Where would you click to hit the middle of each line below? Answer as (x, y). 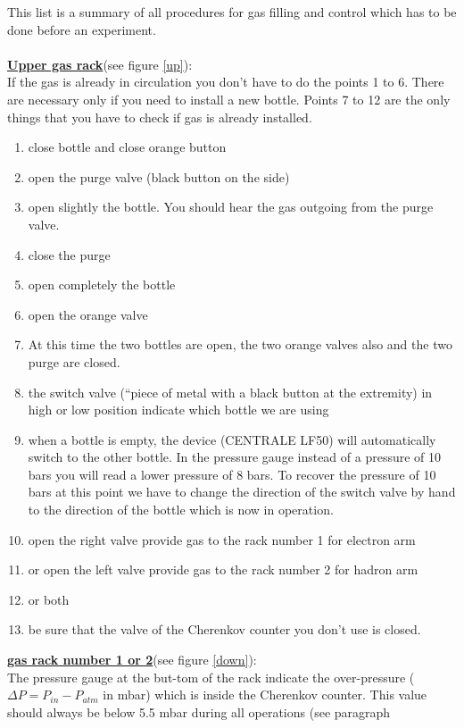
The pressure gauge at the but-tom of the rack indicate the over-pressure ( (211, 677)
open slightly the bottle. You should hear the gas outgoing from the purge (231, 207)
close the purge (69, 254)
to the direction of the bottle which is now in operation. (181, 510)
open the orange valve (88, 314)
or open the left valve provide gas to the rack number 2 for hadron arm (223, 569)
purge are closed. (74, 361)
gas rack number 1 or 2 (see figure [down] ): (132, 660)
